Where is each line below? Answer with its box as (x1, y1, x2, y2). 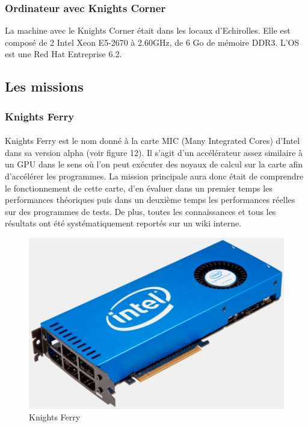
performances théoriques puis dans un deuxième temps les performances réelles (5, 193, 295, 206)
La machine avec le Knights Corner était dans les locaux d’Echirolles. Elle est (5, 24, 291, 37)
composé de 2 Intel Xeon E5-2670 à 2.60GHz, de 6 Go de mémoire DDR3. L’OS (5, 36, 300, 48)
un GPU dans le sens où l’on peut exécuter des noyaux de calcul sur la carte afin (5, 158, 303, 170)
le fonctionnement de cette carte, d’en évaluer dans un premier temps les (5, 181, 273, 194)
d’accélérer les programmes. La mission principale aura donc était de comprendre (5, 170, 304, 182)
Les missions (5, 77, 84, 96)
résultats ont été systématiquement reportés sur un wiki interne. (5, 217, 242, 229)
